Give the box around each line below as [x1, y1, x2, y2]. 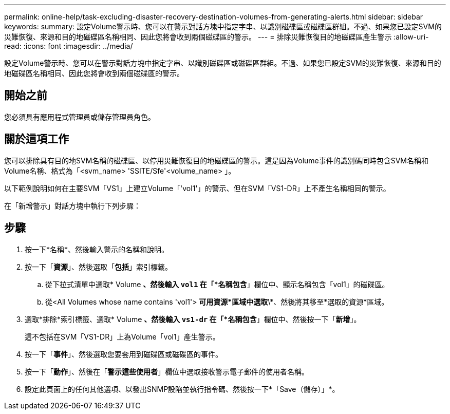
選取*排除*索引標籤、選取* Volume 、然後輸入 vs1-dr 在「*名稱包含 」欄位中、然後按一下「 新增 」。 [25, 314, 361, 324]
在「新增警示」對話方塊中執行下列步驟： [4, 201, 141, 210]
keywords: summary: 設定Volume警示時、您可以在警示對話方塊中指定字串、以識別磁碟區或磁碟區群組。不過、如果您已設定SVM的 [4, 22, 442, 31]
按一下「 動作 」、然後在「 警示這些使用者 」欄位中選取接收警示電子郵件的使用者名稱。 [25, 367, 309, 376]
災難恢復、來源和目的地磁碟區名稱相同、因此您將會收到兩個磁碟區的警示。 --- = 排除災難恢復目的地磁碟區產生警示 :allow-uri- [4, 32, 429, 41]
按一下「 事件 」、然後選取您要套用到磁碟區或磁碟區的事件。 [25, 349, 222, 359]
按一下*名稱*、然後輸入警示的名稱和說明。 [25, 244, 169, 254]
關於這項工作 [4, 133, 69, 146]
